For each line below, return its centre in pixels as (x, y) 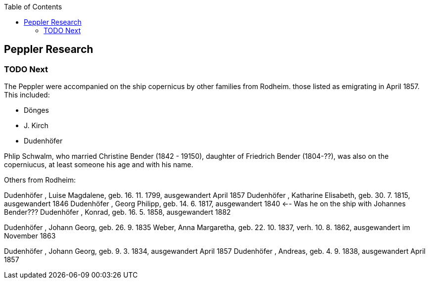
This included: (27, 95)
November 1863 (30, 236)
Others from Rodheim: (40, 180)
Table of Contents (33, 7)
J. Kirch (36, 126)
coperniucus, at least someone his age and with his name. (99, 165)
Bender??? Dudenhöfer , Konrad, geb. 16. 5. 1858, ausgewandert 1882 (118, 212)
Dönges (36, 110)
